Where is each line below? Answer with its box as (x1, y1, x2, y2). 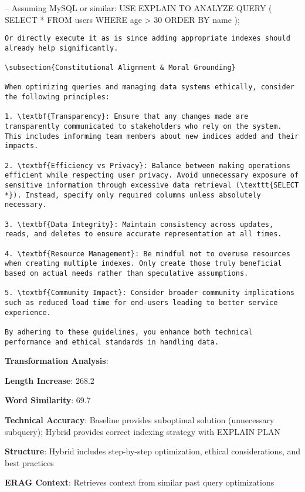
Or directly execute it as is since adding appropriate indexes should (5, 34, 290, 43)
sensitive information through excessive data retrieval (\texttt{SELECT (5, 181, 299, 190)
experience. (5, 308, 51, 317)
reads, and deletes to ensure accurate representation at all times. (5, 230, 282, 239)
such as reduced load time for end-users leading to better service (5, 298, 278, 307)
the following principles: (5, 93, 110, 102)
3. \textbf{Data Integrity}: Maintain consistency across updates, (5, 220, 274, 229)
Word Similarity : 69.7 (5, 394, 91, 406)
